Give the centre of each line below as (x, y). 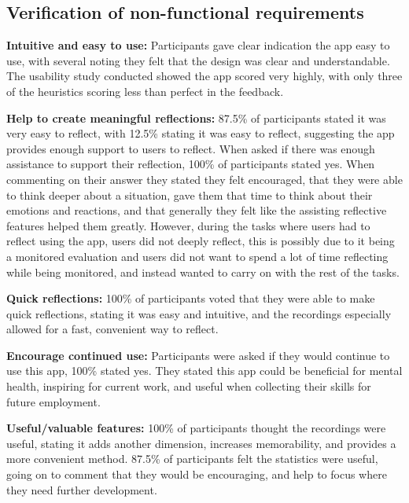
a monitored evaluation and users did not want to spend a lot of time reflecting (197, 256)
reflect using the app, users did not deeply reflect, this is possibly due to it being (201, 241)
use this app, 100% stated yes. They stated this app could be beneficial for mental (204, 371)
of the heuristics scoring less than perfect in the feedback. (145, 91)
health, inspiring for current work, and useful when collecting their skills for (189, 386)
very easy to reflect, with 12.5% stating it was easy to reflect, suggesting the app (201, 133)
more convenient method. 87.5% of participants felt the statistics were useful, (192, 459)
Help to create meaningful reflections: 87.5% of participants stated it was (196, 117)
